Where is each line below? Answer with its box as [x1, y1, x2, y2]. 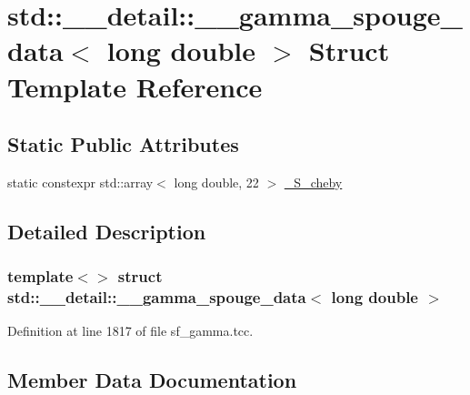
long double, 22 [174, 172, 259, 191]
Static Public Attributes [7, 130, 239, 158]
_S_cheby [284, 172, 343, 191]
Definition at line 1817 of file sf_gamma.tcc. [7, 321, 254, 340]
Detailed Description [7, 217, 206, 245]
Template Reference [7, 67, 263, 105]
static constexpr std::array [7, 172, 154, 191]
